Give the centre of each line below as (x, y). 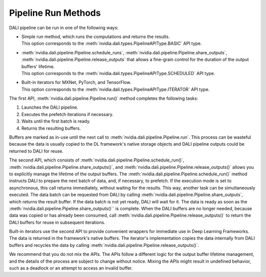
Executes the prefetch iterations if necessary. (67, 114)
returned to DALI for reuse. (36, 151)
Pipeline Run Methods (55, 13)
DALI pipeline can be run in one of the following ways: (64, 28)
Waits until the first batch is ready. (56, 121)
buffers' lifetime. (38, 66)
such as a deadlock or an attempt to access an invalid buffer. (71, 268)
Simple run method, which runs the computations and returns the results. (96, 37)
